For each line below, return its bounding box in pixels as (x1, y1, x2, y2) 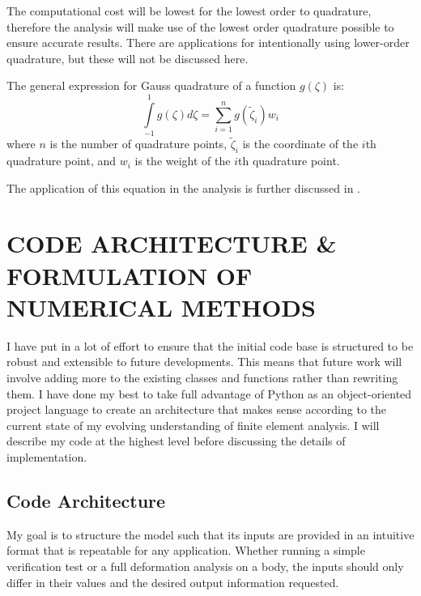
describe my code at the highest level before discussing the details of (6, 432, 346, 449)
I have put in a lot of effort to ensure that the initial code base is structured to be (6, 337, 414, 354)
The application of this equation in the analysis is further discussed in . (6, 179, 360, 196)
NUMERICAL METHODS (6, 290, 316, 323)
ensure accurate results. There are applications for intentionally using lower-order (6, 34, 410, 51)
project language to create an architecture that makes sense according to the (6, 401, 386, 418)
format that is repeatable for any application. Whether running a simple (6, 542, 365, 559)
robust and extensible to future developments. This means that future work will (6, 353, 402, 370)
